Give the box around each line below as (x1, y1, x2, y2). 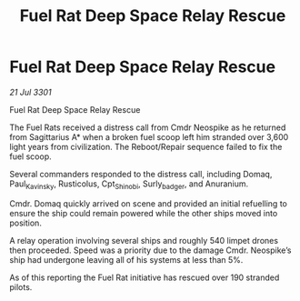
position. (9, 217, 43, 228)
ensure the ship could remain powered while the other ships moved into (9, 207, 278, 218)
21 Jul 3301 (9, 86, 52, 97)
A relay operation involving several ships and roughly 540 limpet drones (9, 235, 279, 246)
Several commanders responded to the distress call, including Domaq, (9, 168, 273, 179)
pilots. (9, 281, 33, 292)
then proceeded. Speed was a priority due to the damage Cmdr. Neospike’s (9, 245, 292, 256)
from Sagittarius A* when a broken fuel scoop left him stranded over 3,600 (9, 131, 289, 142)
